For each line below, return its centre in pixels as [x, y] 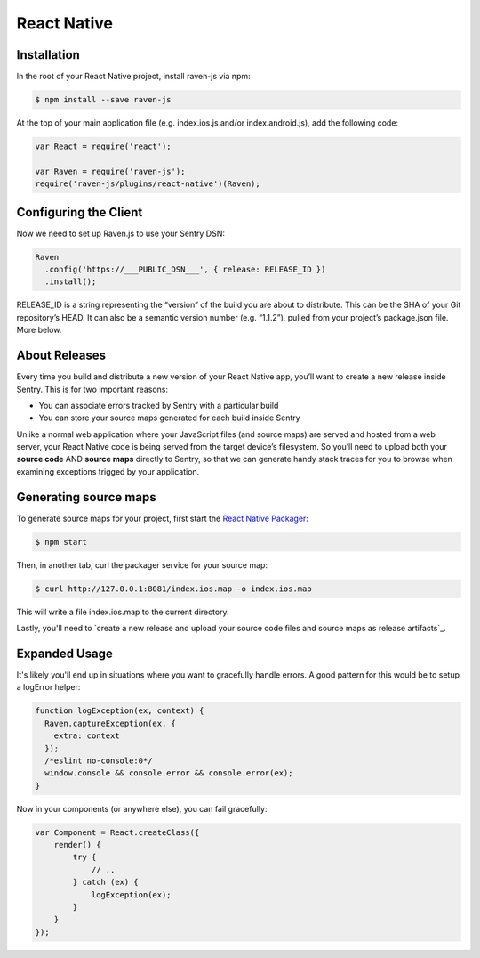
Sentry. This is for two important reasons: [92, 389]
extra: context [87, 736]
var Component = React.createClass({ [117, 832]
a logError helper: [48, 687]
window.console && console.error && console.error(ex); [169, 773]
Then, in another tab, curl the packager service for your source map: [142, 564]
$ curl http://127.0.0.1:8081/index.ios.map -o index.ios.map [173, 589]
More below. [39, 330]
